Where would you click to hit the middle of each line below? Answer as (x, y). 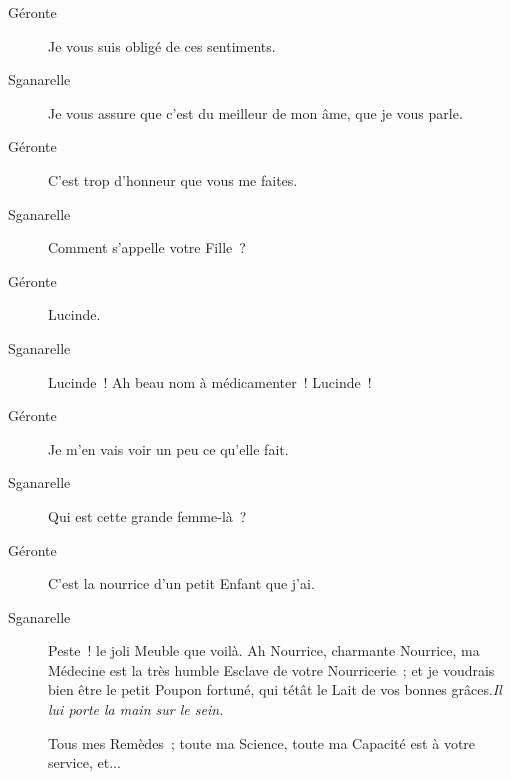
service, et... (84, 762)
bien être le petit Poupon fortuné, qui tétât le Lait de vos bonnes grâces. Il (275, 689)
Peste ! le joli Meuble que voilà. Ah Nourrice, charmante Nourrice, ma (264, 650)
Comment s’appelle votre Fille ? (147, 247)
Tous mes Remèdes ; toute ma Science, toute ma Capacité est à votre (262, 742)
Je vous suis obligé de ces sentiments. (162, 45)
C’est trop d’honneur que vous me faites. (173, 179)
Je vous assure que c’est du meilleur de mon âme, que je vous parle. (255, 112)
